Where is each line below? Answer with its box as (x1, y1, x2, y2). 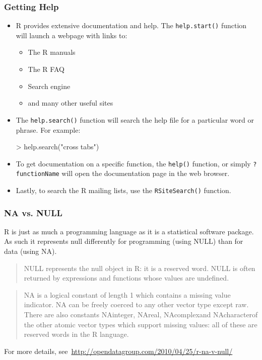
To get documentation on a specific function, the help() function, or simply (16, 158, 251, 168)
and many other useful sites (28, 98, 113, 108)
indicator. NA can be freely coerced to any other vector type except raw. (24, 299, 249, 310)
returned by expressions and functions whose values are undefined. (24, 273, 229, 283)
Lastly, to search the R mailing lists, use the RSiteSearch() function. (16, 185, 231, 195)
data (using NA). (4, 246, 57, 256)
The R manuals (28, 47, 76, 57)
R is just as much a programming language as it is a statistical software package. (4, 226, 254, 236)
